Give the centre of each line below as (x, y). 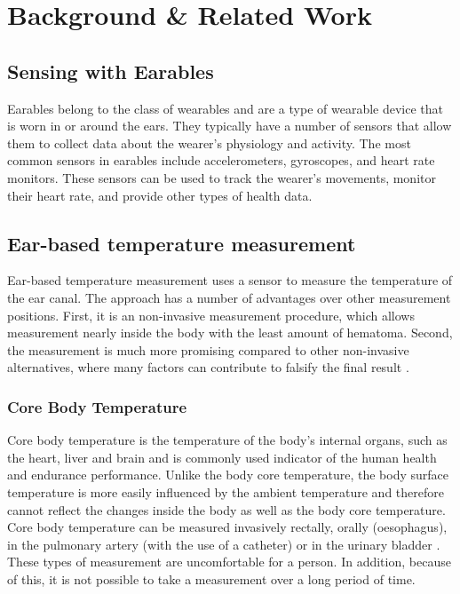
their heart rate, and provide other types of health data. (160, 195)
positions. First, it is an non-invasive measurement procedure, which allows (211, 315)
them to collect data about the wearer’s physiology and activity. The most (209, 143)
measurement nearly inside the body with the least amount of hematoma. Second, (230, 333)
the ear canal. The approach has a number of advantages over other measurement (229, 297)
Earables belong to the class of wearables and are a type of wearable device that (226, 108)
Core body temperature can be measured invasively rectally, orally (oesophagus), (227, 527)
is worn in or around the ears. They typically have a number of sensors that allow (230, 126)
